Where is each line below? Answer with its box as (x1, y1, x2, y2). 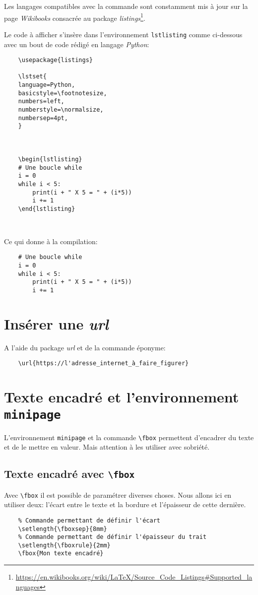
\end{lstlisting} (18, 205, 75, 212)
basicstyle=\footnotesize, (18, 89, 107, 97)
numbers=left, (18, 98, 64, 105)
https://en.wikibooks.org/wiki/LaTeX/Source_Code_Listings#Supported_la (15, 572, 253, 582)
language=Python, (18, 81, 75, 89)
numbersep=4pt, (18, 114, 68, 122)
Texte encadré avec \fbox (4, 466, 135, 481)
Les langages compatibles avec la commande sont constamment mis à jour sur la (4, 1, 248, 11)
